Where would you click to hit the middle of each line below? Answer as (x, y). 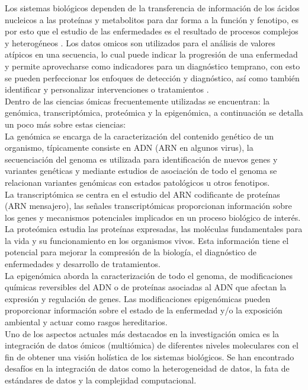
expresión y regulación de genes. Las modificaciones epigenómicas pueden (138, 298)
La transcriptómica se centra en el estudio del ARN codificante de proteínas (142, 194)
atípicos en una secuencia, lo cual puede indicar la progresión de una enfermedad (151, 54)
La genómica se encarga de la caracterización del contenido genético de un (139, 136)
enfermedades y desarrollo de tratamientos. (83, 264)
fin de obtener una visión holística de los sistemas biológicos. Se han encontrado (150, 356)
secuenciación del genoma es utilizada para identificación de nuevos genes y (141, 159)
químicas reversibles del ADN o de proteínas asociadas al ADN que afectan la (146, 287)
